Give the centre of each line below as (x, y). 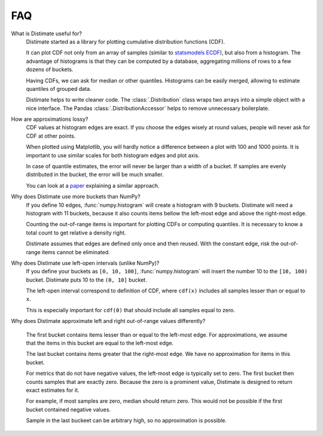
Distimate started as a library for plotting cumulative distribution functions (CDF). (126, 41)
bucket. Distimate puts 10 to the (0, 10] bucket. (87, 280)
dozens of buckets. (50, 69)
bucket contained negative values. (68, 409)
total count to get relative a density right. (76, 233)
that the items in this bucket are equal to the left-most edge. (100, 343)
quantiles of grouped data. (59, 89)
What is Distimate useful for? (46, 33)
